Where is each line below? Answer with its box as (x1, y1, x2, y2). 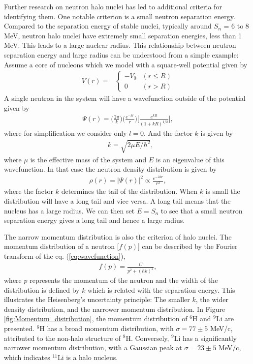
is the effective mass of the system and (30, 154, 147, 164)
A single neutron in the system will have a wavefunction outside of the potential (4, 93, 246, 103)
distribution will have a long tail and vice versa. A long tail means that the (4, 195, 231, 206)
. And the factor (144, 128, 192, 138)
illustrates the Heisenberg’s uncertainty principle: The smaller (4, 294, 190, 304)
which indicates (4, 352, 50, 362)
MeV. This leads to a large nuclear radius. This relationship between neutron (4, 40, 236, 50)
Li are (216, 313, 234, 324)
